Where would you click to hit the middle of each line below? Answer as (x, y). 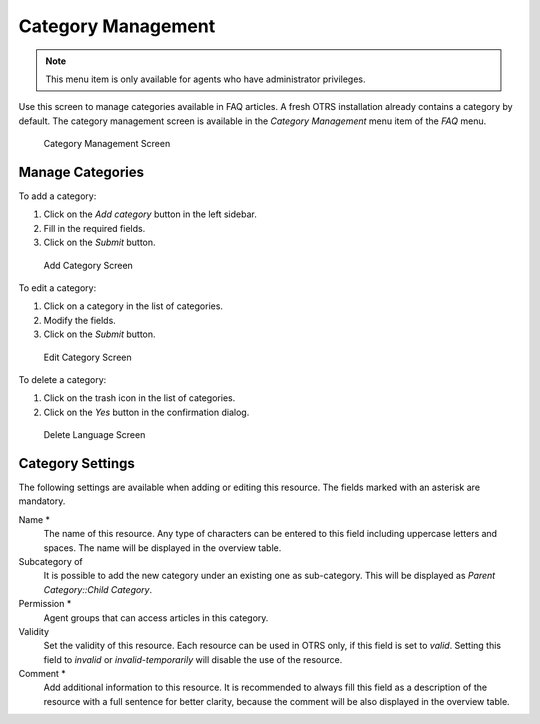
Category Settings (76, 463)
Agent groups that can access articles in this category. (156, 617)
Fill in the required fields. (94, 228)
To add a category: (57, 196)
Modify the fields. (80, 320)
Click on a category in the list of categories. (133, 306)
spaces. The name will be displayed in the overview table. (162, 547)
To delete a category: (62, 379)
